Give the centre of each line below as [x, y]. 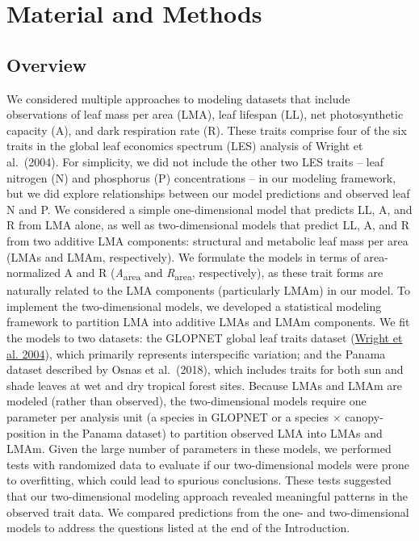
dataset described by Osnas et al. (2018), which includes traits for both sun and [205, 369]
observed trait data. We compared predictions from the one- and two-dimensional [208, 512]
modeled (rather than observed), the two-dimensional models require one [186, 401]
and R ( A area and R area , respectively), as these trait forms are [230, 273]
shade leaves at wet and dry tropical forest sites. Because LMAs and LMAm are [205, 385]
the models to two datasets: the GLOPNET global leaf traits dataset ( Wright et [205, 338]
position [26, 432]
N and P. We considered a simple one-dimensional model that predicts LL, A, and [209, 209]
